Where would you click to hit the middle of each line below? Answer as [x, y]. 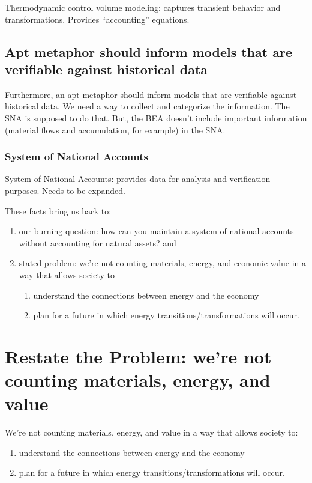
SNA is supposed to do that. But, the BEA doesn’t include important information [156, 117]
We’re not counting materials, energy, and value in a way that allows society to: [151, 432]
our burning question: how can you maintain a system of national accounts [156, 231]
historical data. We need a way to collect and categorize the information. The [147, 106]
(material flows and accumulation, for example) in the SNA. [115, 129]
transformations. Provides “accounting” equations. [97, 19]
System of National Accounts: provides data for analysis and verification [138, 179]
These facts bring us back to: [58, 211]
